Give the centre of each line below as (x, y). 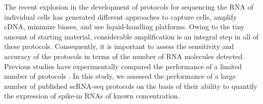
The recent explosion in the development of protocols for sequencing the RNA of (129, 7)
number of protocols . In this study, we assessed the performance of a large (120, 76)
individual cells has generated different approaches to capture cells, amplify (121, 16)
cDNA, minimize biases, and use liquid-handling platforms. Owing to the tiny (124, 27)
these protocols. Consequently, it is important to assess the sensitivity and (119, 46)
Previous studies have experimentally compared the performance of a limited (123, 66)
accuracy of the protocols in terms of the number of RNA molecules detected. (124, 56)
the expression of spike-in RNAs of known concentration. (92, 96)
